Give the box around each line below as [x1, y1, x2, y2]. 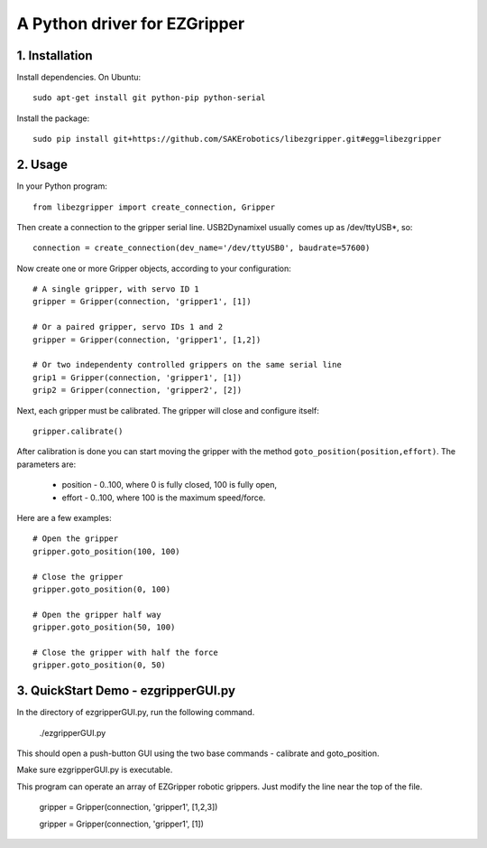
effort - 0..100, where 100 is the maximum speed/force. [61, 492, 266, 503]
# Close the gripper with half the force [32, 647, 218, 657]
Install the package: [16, 113, 90, 124]
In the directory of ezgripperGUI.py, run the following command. [16, 707, 255, 718]
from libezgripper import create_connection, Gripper [32, 201, 275, 212]
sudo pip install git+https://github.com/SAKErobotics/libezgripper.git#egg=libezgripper [32, 134, 442, 144]
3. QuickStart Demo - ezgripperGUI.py [16, 683, 236, 699]
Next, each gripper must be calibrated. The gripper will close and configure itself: [16, 405, 319, 415]
